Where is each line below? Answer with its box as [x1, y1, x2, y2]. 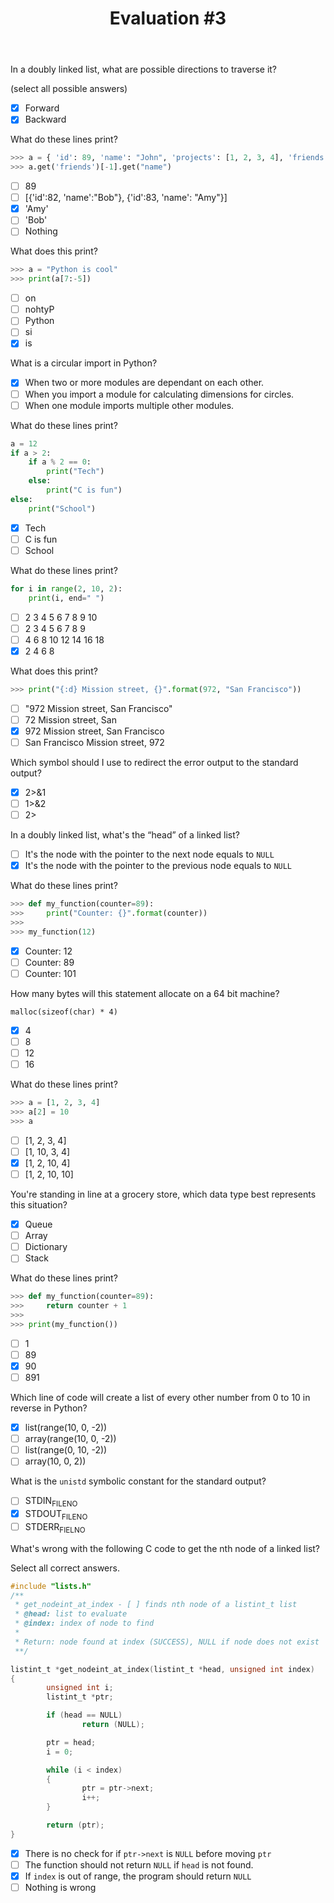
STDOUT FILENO [24, 1508, 88, 1522]
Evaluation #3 [109, 7, 227, 30]
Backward [24, 113, 67, 126]
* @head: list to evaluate [14, 1609, 128, 1619]
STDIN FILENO [24, 1495, 78, 1509]
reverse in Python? [10, 1402, 88, 1414]
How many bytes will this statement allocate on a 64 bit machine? [10, 987, 280, 999]
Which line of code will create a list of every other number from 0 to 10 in [10, 1392, 311, 1404]
